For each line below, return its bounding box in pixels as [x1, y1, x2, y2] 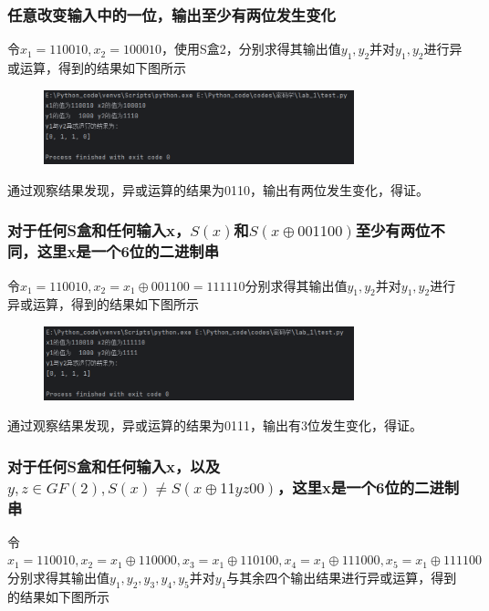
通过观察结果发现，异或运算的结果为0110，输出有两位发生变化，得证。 [7, 180, 429, 199]
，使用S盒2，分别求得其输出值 [161, 39, 341, 58]
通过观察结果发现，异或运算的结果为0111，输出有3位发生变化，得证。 [7, 416, 422, 435]
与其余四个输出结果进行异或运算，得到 [226, 568, 457, 587]
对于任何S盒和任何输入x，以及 [7, 454, 221, 477]
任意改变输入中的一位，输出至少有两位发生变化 [7, 3, 336, 26]
